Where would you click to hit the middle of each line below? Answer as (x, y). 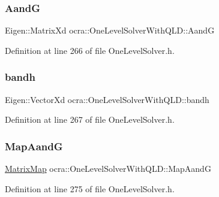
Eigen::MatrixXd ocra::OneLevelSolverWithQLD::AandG (110, 30)
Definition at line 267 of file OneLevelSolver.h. (90, 119)
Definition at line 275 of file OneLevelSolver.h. (90, 188)
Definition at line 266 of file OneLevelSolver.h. (90, 50)
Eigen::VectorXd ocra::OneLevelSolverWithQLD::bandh (107, 99)
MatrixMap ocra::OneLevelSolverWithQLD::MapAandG (108, 169)
